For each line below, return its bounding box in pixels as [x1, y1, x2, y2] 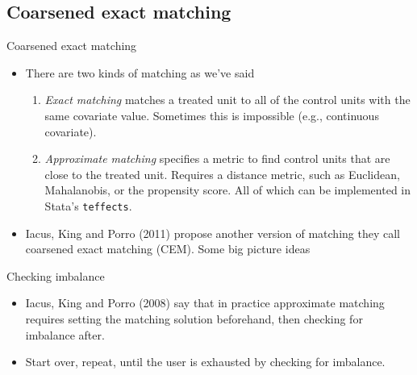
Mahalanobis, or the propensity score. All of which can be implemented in [44, 181, 411, 198]
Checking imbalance [6, 267, 105, 284]
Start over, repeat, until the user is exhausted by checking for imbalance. [25, 353, 386, 370]
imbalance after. [25, 326, 105, 343]
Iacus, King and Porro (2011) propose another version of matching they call [25, 224, 400, 241]
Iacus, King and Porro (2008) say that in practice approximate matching [25, 294, 385, 311]
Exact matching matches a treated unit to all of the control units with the [44, 91, 411, 108]
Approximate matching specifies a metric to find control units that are [44, 150, 390, 167]
